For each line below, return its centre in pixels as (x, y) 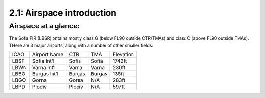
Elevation (123, 55)
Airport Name (48, 55)
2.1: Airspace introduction (63, 13)
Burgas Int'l (45, 74)
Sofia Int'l (43, 61)
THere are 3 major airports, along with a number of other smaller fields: (81, 45)
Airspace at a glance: (44, 26)
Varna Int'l (44, 68)
